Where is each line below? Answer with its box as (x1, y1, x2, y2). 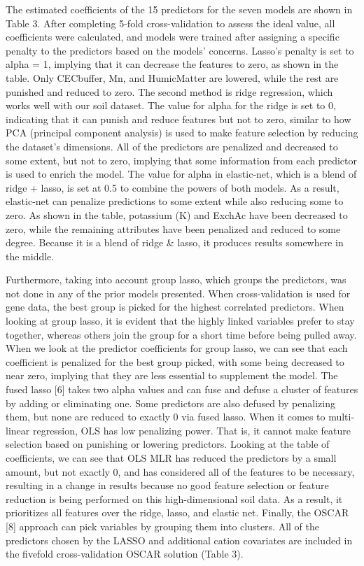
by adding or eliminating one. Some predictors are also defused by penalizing (6, 395, 335, 410)
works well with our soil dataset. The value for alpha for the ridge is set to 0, (6, 98, 336, 113)
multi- (328, 409, 355, 424)
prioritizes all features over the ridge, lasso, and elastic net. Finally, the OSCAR (6, 505, 349, 520)
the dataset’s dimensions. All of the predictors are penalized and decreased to (6, 139, 338, 153)
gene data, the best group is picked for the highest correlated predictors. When (6, 299, 344, 314)
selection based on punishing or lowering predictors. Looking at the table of (6, 437, 330, 451)
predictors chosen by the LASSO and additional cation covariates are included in (6, 532, 353, 547)
